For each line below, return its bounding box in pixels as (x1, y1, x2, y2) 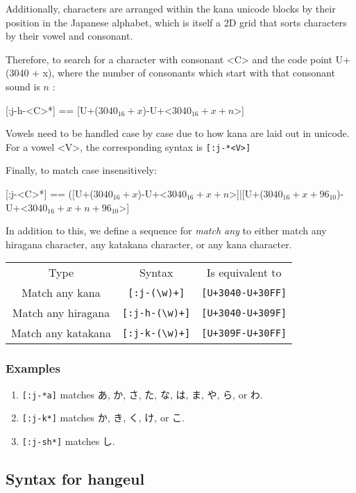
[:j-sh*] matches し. (22, 433, 115, 448)
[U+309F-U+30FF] (201, 327, 287, 339)
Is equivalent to (206, 264, 282, 281)
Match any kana (22, 284, 101, 301)
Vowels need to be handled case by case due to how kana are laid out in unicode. (6, 126, 350, 140)
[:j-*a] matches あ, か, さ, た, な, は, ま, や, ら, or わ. (22, 387, 263, 401)
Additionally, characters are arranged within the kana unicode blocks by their (6, 1, 336, 15)
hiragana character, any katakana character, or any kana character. (6, 236, 292, 251)
